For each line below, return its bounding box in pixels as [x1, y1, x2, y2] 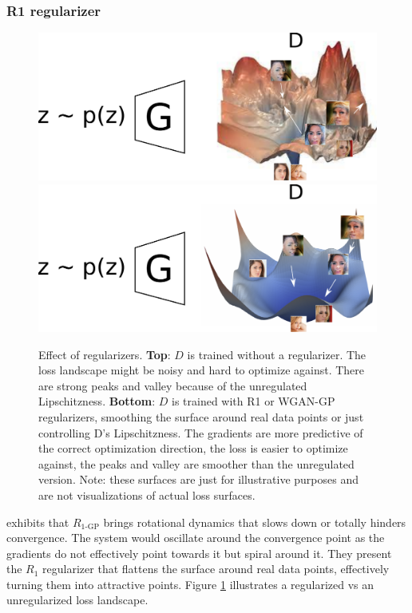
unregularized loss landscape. [6, 591, 149, 608]
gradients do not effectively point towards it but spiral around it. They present [6, 544, 392, 561]
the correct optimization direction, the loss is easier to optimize [38, 440, 348, 457]
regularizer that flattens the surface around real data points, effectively [42, 560, 390, 577]
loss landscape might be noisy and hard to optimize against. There [38, 362, 365, 378]
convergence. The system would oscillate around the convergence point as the [6, 529, 385, 546]
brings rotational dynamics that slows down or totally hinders [103, 513, 406, 530]
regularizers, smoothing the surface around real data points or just [38, 408, 364, 425]
